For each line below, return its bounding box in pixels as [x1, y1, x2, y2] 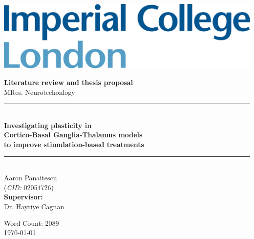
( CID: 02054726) [4, 182, 54, 192]
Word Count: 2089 [4, 217, 59, 228]
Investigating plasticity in [4, 120, 92, 130]
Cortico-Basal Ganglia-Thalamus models [4, 130, 143, 140]
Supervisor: [4, 192, 43, 202]
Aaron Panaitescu [4, 173, 57, 183]
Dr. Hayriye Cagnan [4, 201, 64, 211]
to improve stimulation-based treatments [4, 139, 144, 149]
